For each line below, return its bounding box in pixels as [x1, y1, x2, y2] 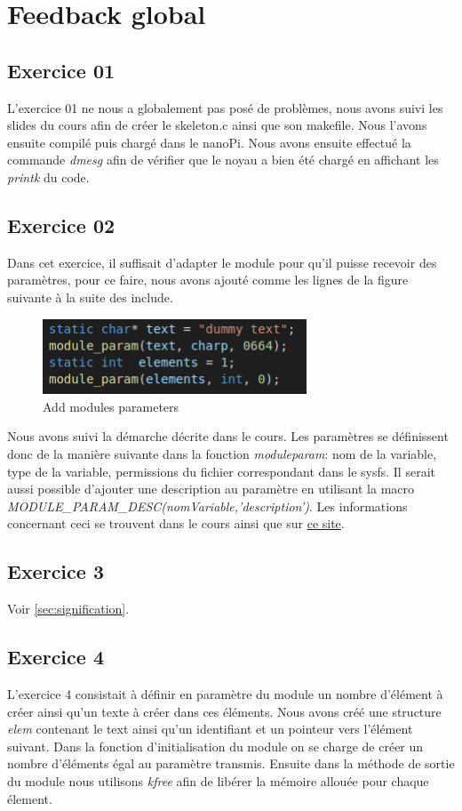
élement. [7, 789, 52, 807]
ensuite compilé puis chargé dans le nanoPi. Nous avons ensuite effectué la [7, 132, 411, 151]
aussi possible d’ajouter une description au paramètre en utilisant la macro [7, 479, 415, 498]
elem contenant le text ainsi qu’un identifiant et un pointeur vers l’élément [7, 719, 413, 738]
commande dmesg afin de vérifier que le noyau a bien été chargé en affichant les [7, 150, 439, 169]
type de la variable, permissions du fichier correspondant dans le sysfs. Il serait [7, 462, 435, 480]
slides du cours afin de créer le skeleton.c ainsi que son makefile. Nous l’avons [7, 116, 427, 134]
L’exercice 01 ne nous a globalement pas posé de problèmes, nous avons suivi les [7, 98, 443, 116]
